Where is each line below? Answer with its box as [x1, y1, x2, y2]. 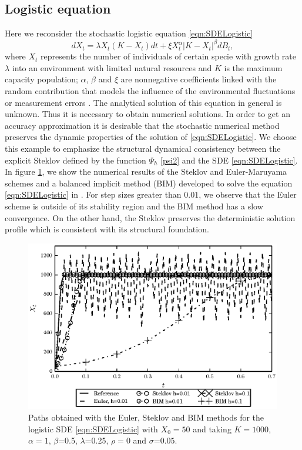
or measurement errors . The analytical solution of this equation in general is [5, 96, 282, 108]
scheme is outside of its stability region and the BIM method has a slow [5, 200, 263, 212]
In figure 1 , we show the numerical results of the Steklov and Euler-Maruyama [5, 165, 287, 178]
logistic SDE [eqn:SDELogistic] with [28, 422, 158, 435]
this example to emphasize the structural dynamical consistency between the [5, 142, 281, 155]
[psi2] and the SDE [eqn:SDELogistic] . [160, 154, 298, 166]
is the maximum [224, 61, 283, 74]
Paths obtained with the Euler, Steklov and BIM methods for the [28, 411, 264, 424]
